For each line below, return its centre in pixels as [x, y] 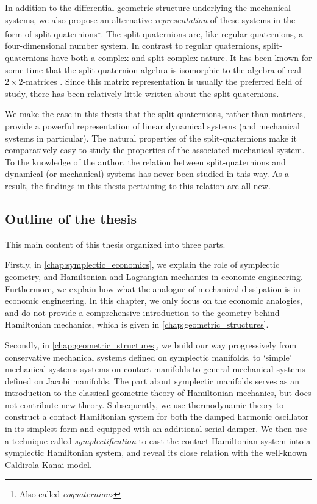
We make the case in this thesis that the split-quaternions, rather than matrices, [155, 114]
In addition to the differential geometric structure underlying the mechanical [148, 7]
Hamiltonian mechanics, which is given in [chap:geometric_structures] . [137, 324]
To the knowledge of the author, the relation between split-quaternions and [145, 161]
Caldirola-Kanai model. [48, 464]
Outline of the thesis [71, 218]
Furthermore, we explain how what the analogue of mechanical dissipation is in [153, 288]
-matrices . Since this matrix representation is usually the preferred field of [162, 81]
